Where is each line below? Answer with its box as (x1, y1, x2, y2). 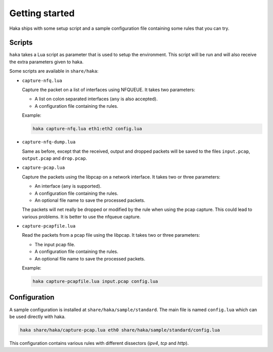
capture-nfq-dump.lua (22, 139, 76, 145)
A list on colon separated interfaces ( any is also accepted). (34, 96, 158, 102)
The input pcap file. (34, 241, 75, 247)
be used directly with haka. (9, 314, 66, 320)
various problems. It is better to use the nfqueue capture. (22, 213, 141, 219)
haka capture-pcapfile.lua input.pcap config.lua (32, 279, 158, 284)
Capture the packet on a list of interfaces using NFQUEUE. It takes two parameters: (22, 86, 196, 93)
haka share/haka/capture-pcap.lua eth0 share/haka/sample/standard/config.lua (20, 327, 220, 333)
